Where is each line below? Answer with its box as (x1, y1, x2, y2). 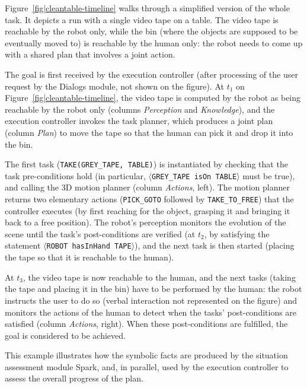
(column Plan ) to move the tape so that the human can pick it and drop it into (5, 126, 293, 138)
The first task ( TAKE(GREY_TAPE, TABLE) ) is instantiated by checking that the (5, 158, 288, 170)
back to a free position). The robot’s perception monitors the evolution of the (5, 216, 286, 228)
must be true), (242, 169, 295, 182)
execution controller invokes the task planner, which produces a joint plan (5, 115, 273, 127)
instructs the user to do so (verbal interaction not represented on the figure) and (5, 294, 297, 306)
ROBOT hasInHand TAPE (46, 242, 132, 251)
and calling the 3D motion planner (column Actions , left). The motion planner (5, 181, 290, 193)
